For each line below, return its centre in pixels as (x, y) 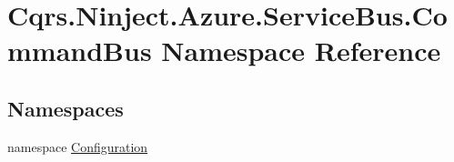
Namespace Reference (301, 51)
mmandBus (80, 51)
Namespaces (66, 108)
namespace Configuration (78, 146)
